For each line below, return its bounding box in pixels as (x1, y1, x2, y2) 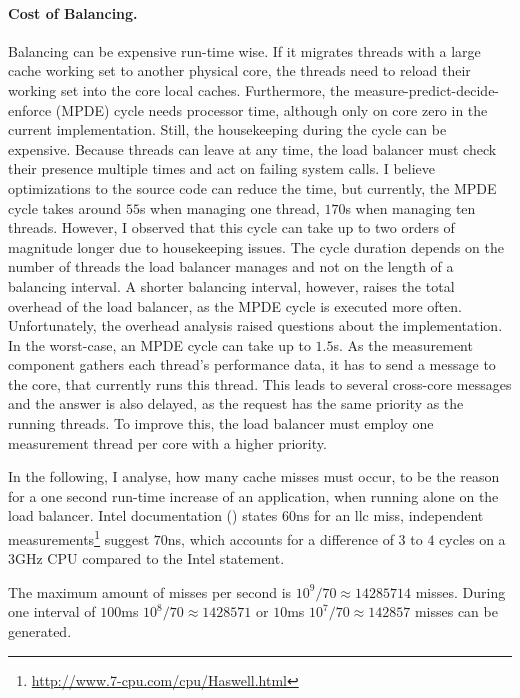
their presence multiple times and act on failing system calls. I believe (8, 158, 436, 179)
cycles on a (439, 528, 506, 549)
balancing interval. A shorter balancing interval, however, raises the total (8, 275, 455, 296)
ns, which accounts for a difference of (167, 528, 394, 549)
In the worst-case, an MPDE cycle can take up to (8, 334, 311, 355)
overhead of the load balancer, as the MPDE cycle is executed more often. (8, 295, 462, 316)
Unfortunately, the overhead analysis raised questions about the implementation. (8, 315, 503, 336)
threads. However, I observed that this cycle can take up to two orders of (8, 217, 455, 238)
